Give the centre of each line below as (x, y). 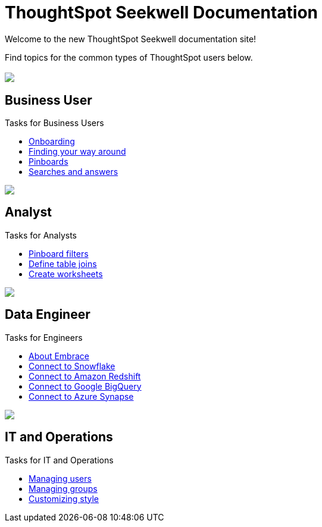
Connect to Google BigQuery (85, 386)
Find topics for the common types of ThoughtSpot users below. (129, 57)
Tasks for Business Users (54, 123)
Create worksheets (66, 274)
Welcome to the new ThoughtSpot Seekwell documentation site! (131, 39)
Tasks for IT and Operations (59, 460)
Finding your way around (77, 152)
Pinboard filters (59, 253)
